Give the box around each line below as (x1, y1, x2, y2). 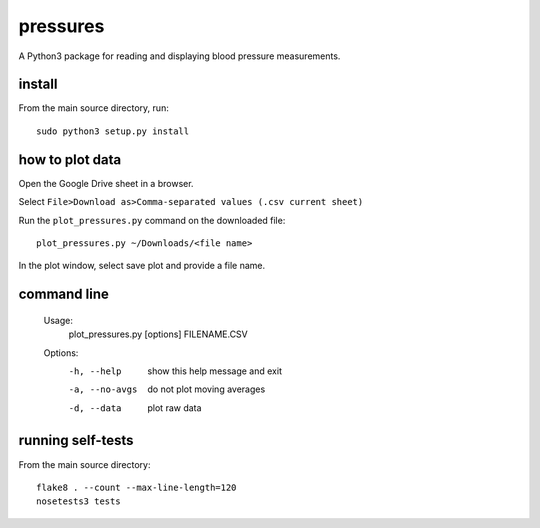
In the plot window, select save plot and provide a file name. (18, 260, 266, 272)
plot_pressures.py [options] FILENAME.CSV (68, 328, 249, 340)
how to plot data (18, 151, 122, 168)
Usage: (43, 314, 74, 326)
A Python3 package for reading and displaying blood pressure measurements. (18, 50, 341, 62)
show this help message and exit (147, 365, 282, 377)
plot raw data (147, 401, 202, 414)
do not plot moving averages (147, 383, 266, 395)
